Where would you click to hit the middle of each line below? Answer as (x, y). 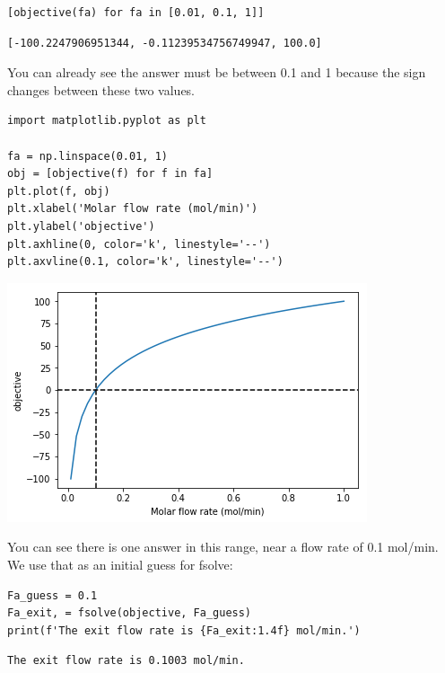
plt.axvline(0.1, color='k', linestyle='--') (145, 262)
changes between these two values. (101, 89)
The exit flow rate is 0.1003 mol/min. (126, 661)
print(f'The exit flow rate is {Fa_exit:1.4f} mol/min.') (184, 630)
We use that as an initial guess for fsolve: (120, 564)
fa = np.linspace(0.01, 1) (87, 156)
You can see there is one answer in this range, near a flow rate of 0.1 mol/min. (223, 547)
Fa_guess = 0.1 (52, 595)
